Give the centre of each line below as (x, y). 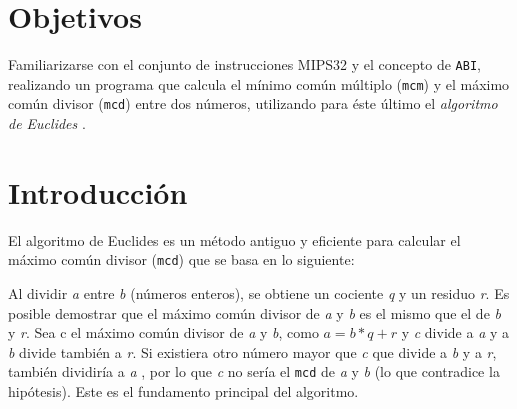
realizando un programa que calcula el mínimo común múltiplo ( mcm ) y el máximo (259, 83)
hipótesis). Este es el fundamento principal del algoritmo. (183, 391)
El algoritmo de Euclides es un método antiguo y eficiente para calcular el (234, 239)
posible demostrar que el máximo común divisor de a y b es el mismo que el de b (254, 312)
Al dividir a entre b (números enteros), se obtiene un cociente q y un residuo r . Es (259, 293)
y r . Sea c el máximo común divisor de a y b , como (163, 332)
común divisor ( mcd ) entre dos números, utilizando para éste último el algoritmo (253, 103)
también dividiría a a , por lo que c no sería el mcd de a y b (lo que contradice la (254, 371)
